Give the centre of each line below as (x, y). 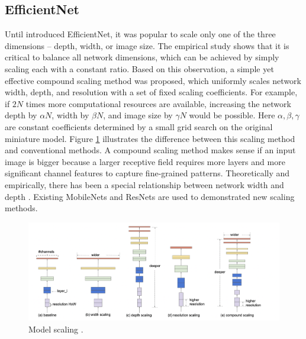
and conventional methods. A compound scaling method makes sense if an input (150, 150)
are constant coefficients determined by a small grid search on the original (139, 126)
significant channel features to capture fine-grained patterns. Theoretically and (147, 173)
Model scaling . (56, 329)
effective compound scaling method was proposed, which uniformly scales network (153, 80)
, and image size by (138, 115)
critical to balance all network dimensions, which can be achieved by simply (142, 57)
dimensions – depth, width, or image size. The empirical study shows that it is (147, 45)
